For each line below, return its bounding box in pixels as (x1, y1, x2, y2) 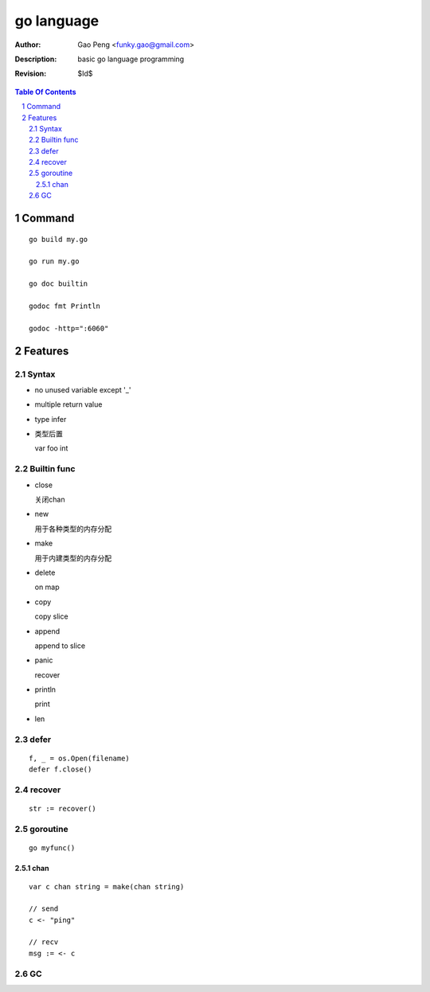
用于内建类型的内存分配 (34, 553, 111, 563)
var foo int (34, 443, 68, 453)
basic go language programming (77, 54, 185, 64)
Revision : (14, 68, 47, 79)
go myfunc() (29, 844, 76, 853)
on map (34, 582, 60, 592)
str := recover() (29, 804, 96, 814)
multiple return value (34, 400, 103, 409)
